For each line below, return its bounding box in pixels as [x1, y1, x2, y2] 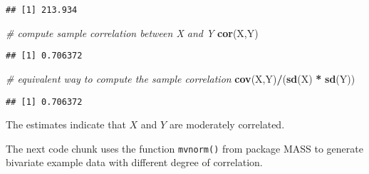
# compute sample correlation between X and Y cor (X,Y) [6, 25, 259, 40]
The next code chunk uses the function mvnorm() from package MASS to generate [6, 140, 363, 155]
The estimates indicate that [6, 117, 126, 132]
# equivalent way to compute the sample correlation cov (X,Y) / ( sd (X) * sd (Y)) [6, 71, 355, 86]
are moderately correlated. [169, 117, 285, 132]
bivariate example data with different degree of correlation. [6, 155, 263, 170]
